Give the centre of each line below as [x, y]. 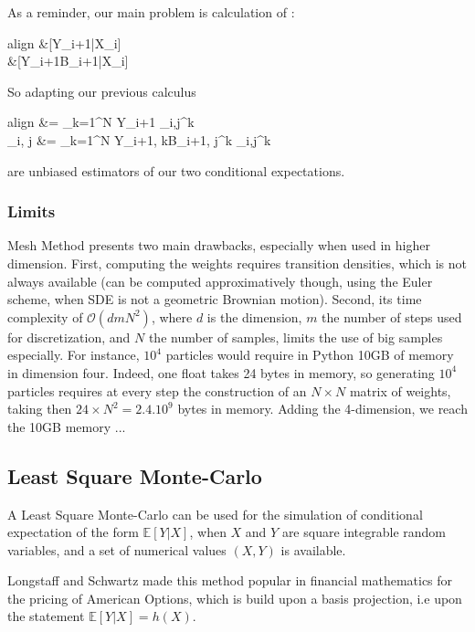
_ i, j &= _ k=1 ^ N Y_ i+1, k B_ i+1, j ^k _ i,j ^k [139, 139]
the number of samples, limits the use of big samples [296, 337]
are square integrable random [364, 532]
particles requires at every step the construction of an [157, 390]
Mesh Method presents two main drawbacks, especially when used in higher [219, 245]
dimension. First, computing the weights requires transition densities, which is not [237, 263]
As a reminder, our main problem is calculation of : [151, 12]
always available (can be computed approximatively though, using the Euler [220, 281]
